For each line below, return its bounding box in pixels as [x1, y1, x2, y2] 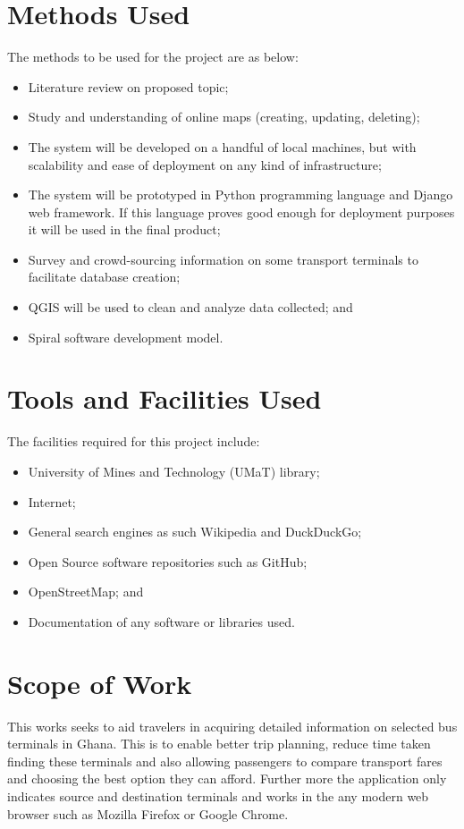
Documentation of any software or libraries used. [28, 612, 295, 630]
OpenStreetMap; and [28, 582, 144, 601]
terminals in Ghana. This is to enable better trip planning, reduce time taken [7, 734, 431, 753]
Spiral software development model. [28, 327, 224, 346]
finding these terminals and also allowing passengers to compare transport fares [7, 751, 443, 770]
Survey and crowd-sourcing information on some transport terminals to [28, 250, 418, 268]
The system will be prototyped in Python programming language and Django [28, 185, 453, 204]
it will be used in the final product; [28, 220, 221, 239]
